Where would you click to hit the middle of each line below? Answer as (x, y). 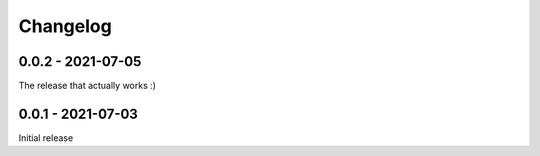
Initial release (46, 137)
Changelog (65, 26)
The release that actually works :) (87, 86)
